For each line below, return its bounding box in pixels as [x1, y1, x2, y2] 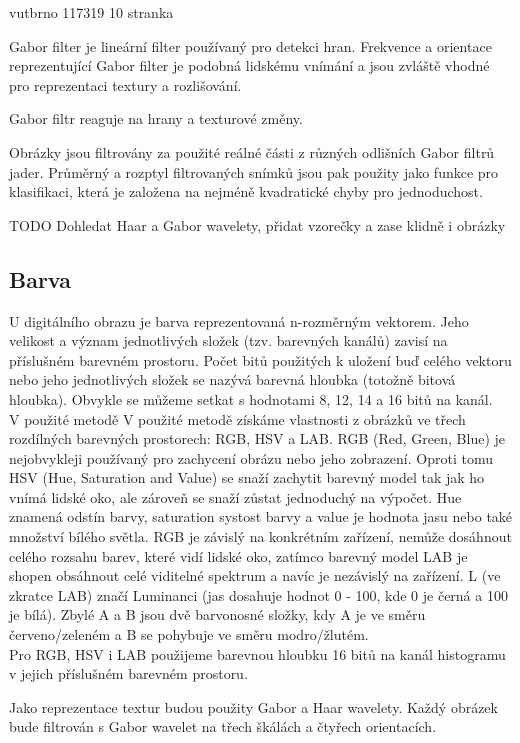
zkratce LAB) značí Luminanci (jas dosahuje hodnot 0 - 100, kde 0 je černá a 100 [9, 584, 508, 605]
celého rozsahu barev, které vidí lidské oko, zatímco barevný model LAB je [9, 545, 468, 566]
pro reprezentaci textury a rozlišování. [9, 74, 242, 95]
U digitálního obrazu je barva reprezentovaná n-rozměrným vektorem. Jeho [9, 310, 469, 331]
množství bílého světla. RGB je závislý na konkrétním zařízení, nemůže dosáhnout [9, 526, 512, 547]
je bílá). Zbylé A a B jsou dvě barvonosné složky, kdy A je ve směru [9, 604, 426, 625]
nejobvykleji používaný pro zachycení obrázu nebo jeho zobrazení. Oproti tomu [9, 447, 493, 468]
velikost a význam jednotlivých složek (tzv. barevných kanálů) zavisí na [9, 330, 448, 351]
